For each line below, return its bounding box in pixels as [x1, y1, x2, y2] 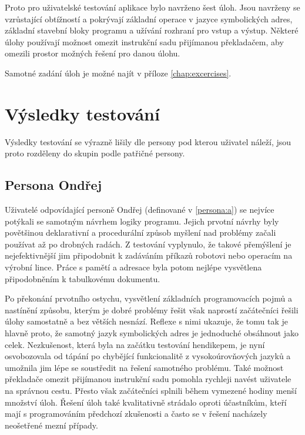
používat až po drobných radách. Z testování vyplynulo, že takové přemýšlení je [5, 237, 291, 250]
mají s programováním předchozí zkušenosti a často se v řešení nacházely [5, 407, 267, 420]
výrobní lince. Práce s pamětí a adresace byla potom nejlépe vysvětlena [5, 261, 262, 273]
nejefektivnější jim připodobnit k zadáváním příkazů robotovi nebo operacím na [5, 249, 293, 262]
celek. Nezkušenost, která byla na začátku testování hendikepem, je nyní [5, 338, 265, 350]
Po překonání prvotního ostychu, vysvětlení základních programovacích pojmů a [5, 292, 292, 304]
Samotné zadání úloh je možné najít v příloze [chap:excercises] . [5, 66, 232, 79]
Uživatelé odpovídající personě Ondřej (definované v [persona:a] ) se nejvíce [5, 203, 274, 216]
